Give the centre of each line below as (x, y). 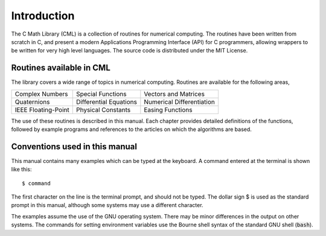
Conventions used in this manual (74, 146)
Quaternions (32, 101)
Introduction (43, 16)
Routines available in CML (61, 68)
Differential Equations (106, 101)
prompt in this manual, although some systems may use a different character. (107, 205)
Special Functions (101, 94)
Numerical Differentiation (180, 101)
